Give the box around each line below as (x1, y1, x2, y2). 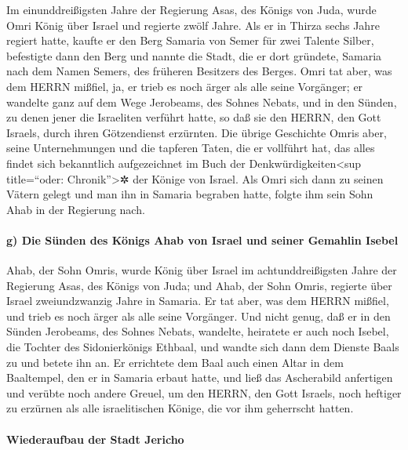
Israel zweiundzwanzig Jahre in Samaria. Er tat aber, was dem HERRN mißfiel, (6, 292, 389, 309)
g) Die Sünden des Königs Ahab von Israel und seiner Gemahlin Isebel (6, 231, 399, 248)
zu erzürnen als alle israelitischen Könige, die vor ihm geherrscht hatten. (6, 400, 354, 416)
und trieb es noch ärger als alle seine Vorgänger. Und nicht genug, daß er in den (6, 307, 391, 324)
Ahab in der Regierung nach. (6, 201, 145, 217)
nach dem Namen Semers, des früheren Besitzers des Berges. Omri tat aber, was (6, 63, 392, 79)
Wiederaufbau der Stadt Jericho (6, 430, 184, 447)
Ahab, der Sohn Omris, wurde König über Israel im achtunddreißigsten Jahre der (6, 262, 397, 278)
